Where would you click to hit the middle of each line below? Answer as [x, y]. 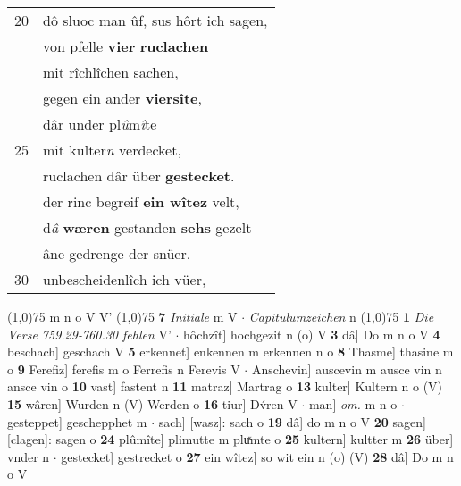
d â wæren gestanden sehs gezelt [147, 227]
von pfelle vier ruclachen [126, 46]
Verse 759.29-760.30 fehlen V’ [89, 334]
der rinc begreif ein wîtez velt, [141, 201]
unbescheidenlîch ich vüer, [125, 279]
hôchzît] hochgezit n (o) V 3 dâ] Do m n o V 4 [312, 334]
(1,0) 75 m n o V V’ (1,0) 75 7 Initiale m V [122, 316]
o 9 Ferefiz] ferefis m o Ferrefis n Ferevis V [124, 369]
